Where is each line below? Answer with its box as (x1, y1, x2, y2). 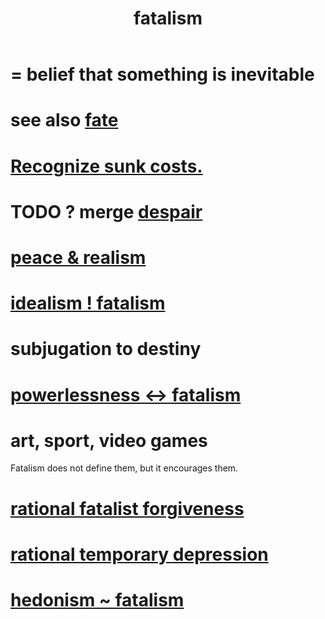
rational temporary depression (10, 543, 269, 566)
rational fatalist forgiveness (10, 497, 245, 520)
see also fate (10, 109, 119, 132)
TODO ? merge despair (10, 200, 203, 223)
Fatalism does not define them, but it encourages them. (10, 462, 239, 474)
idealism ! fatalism (10, 292, 166, 315)
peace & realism (10, 246, 147, 269)
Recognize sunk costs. (10, 155, 203, 177)
